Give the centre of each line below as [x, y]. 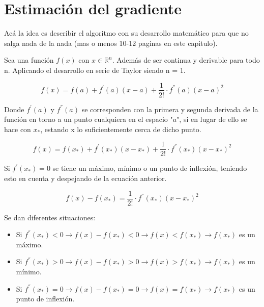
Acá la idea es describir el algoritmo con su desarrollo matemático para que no [126, 33]
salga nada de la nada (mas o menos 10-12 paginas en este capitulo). [111, 43]
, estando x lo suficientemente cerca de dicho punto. [121, 129]
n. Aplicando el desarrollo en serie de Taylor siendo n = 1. [95, 70]
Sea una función [29, 60]
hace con [18, 129]
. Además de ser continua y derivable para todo [186, 60]
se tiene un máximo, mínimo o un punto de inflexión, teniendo [150, 168]
